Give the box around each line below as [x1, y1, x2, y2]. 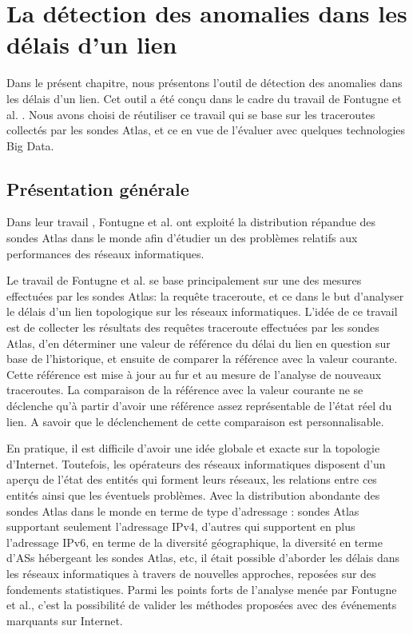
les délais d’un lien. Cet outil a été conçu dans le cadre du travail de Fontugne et [6, 90, 402, 106]
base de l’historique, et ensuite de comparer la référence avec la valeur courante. [6, 350, 398, 367]
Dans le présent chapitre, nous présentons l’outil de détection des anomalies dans [6, 74, 403, 91]
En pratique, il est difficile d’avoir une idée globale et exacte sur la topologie [6, 440, 380, 457]
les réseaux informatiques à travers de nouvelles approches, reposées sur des [6, 564, 376, 581]
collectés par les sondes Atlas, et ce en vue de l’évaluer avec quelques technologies [6, 122, 406, 138]
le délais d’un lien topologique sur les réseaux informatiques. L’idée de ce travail [6, 303, 398, 320]
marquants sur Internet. [6, 612, 123, 628]
